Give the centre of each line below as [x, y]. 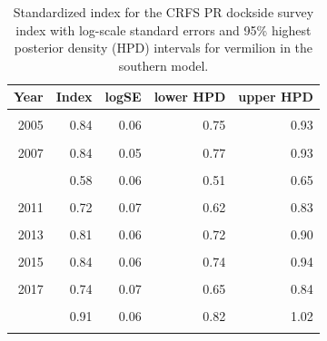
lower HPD [190, 97]
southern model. [163, 65]
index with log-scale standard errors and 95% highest [163, 29]
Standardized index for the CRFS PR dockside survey [163, 12]
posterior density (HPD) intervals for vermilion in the [163, 48]
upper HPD [276, 97]
